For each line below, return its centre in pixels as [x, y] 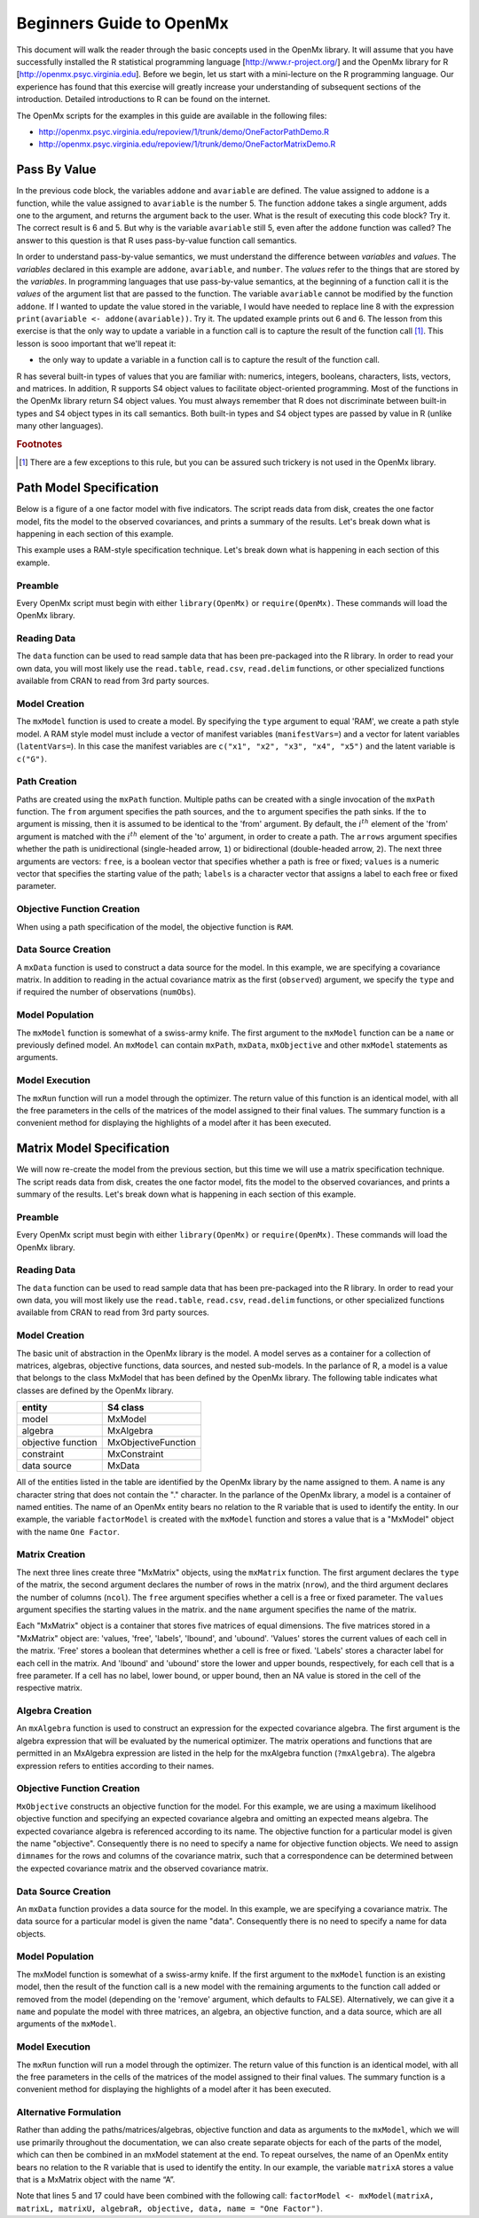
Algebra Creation [54, 1711]
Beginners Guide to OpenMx [123, 23]
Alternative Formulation [69, 2112]
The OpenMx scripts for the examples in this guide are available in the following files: [172, 115]
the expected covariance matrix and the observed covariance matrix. [143, 1868]
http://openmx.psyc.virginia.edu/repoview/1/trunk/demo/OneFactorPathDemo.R [184, 131]
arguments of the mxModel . [67, 2024]
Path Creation [47, 782]
